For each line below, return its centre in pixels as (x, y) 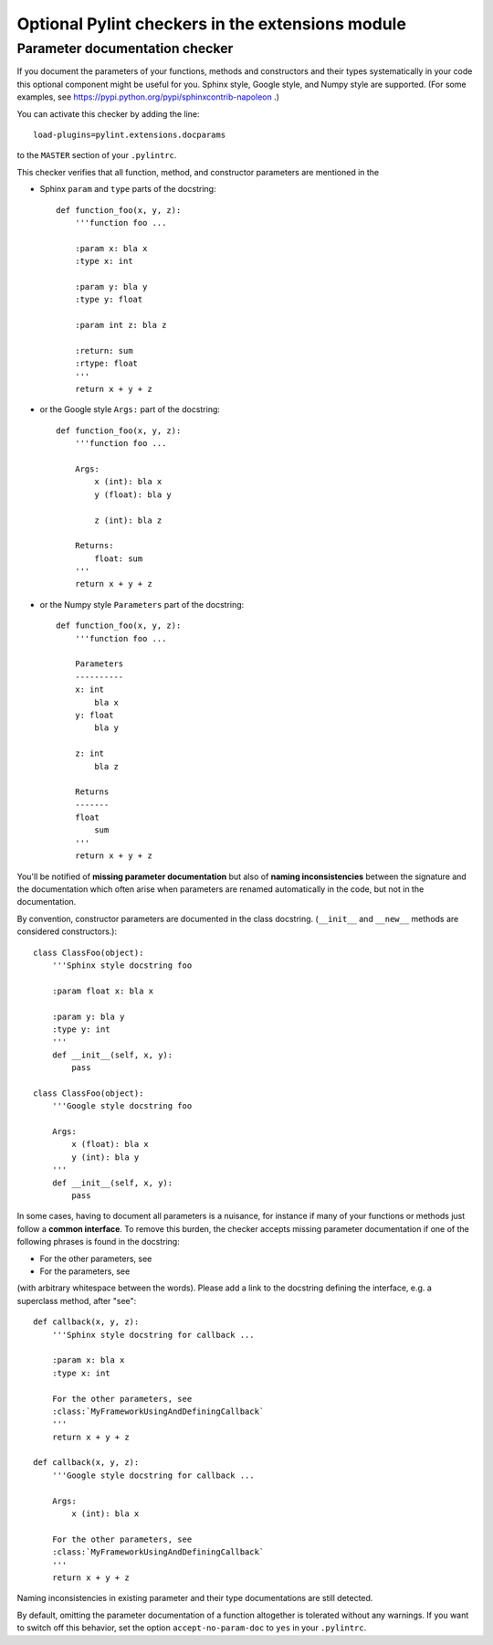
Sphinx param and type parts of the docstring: (128, 189)
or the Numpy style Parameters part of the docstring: (142, 604)
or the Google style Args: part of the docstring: (130, 409)
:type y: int (81, 1029)
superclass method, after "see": (77, 1300)
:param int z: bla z (121, 325)
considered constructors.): (67, 931)
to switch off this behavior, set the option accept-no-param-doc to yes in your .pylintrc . (192, 1628)
